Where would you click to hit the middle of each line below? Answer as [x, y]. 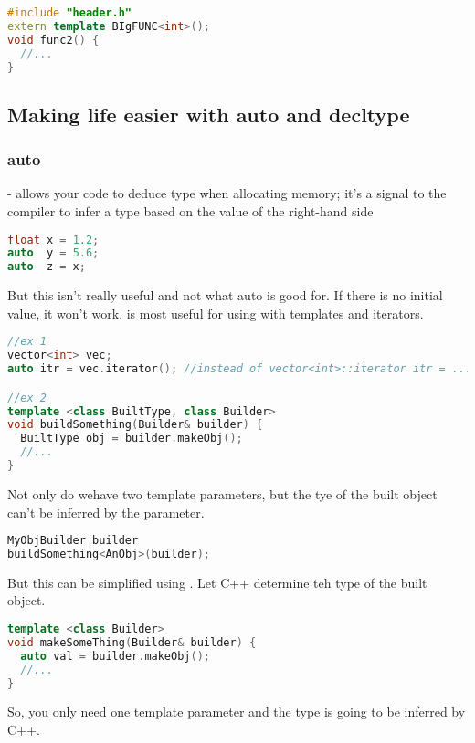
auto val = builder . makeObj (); [115, 656]
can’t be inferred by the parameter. [106, 512]
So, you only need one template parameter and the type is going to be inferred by [237, 712]
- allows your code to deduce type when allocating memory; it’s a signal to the [227, 193]
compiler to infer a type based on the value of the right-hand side [190, 210]
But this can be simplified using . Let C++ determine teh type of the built [217, 582]
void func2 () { [53, 40]
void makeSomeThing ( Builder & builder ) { [132, 642]
